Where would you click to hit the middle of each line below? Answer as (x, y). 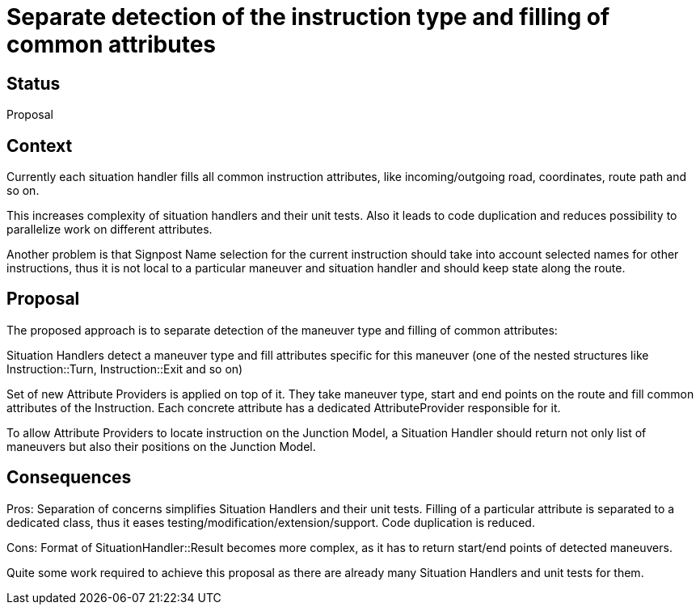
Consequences (69, 478)
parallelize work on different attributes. (110, 230)
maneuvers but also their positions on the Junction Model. (161, 446)
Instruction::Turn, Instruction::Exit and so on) (125, 369)
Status (34, 83)
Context (40, 145)
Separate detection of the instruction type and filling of (308, 17)
